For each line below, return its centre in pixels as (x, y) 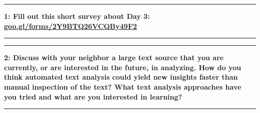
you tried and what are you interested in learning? (93, 96)
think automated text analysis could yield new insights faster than (121, 77)
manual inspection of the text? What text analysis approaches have (123, 86)
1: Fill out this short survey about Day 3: (77, 16)
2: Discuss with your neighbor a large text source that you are (114, 57)
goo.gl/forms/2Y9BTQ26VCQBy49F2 (70, 26)
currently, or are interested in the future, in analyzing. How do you (123, 67)
